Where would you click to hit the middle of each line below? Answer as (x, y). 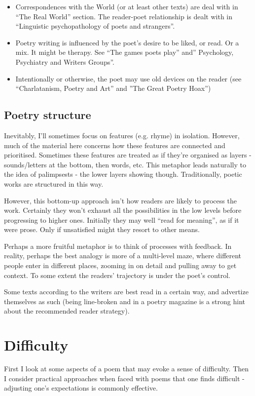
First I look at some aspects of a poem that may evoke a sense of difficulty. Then (127, 369)
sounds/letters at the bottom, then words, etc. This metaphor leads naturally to (125, 164)
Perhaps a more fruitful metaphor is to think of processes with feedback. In (118, 246)
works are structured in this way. (54, 183)
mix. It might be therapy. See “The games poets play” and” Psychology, (125, 52)
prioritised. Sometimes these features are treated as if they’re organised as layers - (128, 155)
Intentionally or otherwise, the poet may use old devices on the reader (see (128, 78)
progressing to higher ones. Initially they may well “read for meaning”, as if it (122, 219)
